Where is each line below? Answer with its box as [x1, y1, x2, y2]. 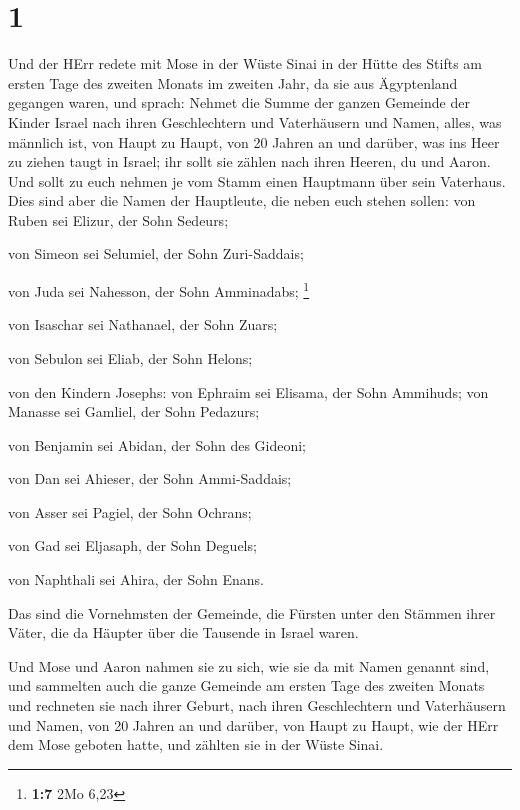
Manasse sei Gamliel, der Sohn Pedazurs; [8, 401, 260, 422]
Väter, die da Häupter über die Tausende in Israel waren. [8, 622, 359, 643]
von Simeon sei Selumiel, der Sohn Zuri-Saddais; [8, 243, 304, 264]
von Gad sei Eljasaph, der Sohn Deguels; [8, 535, 257, 556]
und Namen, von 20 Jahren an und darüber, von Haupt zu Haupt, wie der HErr [8, 714, 499, 735]
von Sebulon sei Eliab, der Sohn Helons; [8, 347, 253, 368]
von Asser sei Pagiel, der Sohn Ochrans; [8, 501, 252, 522]
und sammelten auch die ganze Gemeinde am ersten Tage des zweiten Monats [8, 675, 485, 696]
